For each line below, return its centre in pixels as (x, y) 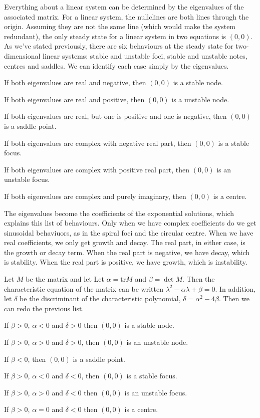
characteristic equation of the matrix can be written (84, 288)
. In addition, (235, 288)
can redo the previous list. (44, 308)
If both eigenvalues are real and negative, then (75, 82)
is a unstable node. (200, 99)
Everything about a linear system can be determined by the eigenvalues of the (124, 7)
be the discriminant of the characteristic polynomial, (100, 298)
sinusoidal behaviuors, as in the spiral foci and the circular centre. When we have (129, 232)
